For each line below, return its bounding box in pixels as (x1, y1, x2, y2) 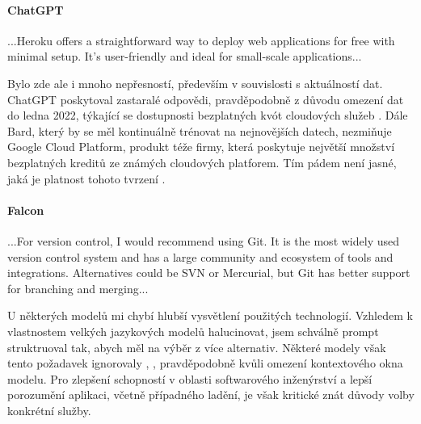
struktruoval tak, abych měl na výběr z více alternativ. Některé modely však (7, 338, 386, 355)
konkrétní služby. (7, 401, 91, 418)
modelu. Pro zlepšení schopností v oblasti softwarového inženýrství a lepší (7, 370, 373, 387)
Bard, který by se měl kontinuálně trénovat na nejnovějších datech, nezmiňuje (7, 122, 392, 139)
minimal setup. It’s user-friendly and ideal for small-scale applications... (7, 48, 362, 65)
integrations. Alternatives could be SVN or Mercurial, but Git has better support (7, 264, 410, 281)
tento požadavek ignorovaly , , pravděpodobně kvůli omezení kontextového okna (7, 355, 403, 372)
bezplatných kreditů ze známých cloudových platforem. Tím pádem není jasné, (7, 153, 397, 170)
